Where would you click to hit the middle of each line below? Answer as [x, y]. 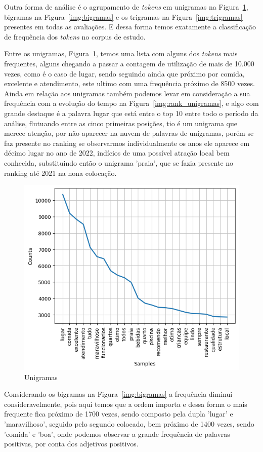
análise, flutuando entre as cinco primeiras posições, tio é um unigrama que [121, 123]
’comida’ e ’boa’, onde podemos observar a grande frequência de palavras [117, 434]
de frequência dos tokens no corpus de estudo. [75, 36]
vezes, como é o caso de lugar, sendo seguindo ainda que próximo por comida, [124, 73]
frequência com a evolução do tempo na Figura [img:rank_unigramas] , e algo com [131, 103]
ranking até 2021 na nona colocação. [60, 173]
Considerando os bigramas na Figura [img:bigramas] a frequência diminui [118, 394]
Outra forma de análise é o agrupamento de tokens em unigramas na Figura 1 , [126, 7]
